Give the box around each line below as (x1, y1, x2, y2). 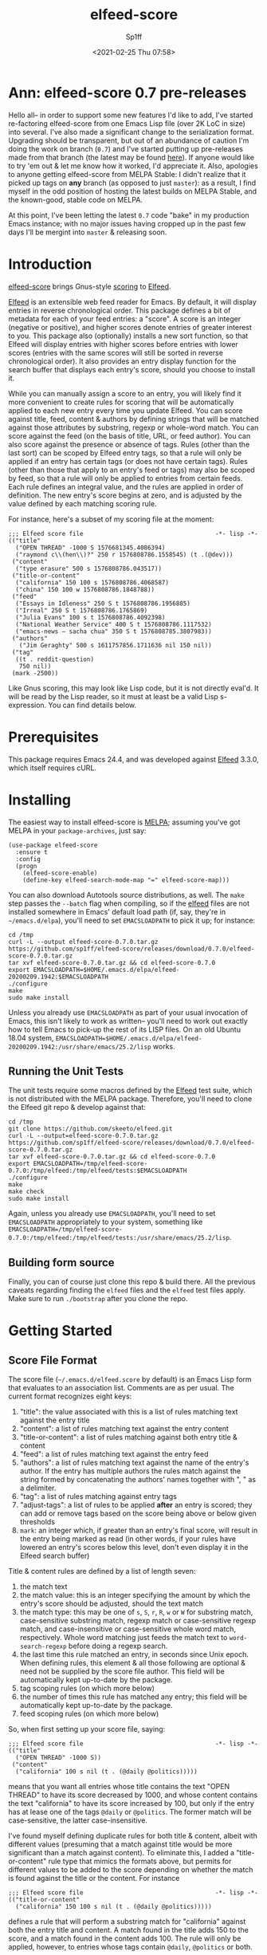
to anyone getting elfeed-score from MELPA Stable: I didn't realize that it (8, 169, 246, 179)
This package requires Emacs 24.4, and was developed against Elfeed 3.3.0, (8, 754, 259, 764)
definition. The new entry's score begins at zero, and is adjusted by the (8, 490, 242, 500)
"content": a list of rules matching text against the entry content (19, 1424, 230, 1434)
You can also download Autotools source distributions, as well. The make (8, 890, 245, 899)
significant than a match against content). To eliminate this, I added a (8, 1848, 235, 1858)
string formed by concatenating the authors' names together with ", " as (19, 1475, 257, 1485)
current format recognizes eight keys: (8, 1391, 132, 1401)
